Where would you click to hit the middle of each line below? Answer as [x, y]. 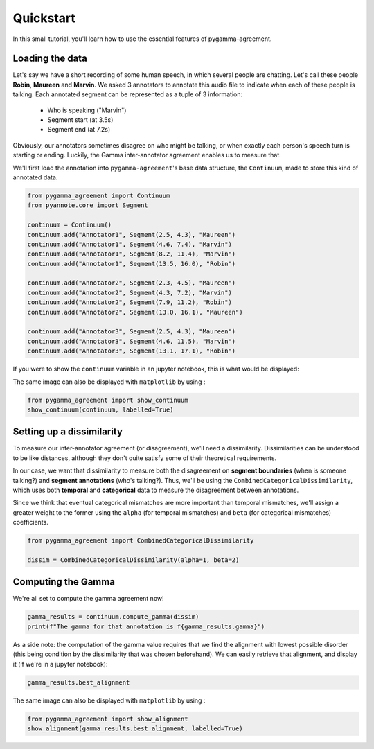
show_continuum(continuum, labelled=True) [100, 409]
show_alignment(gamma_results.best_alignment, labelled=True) [135, 728]
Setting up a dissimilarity [68, 432]
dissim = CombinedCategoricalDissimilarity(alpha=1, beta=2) [133, 560]
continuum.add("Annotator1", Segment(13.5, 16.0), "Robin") [132, 264]
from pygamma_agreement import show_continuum [108, 400]
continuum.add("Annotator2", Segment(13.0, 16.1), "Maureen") [135, 312]
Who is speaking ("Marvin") [87, 110]
